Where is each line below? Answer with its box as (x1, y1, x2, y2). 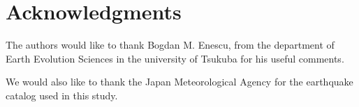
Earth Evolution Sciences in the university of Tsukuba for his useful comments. (6, 51, 344, 65)
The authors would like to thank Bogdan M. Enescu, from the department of (6, 38, 335, 52)
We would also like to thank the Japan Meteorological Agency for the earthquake (6, 74, 353, 89)
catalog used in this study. (6, 88, 118, 102)
